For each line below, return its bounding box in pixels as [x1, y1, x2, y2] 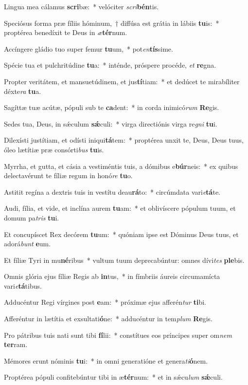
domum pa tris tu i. [4, 212, 59, 222]
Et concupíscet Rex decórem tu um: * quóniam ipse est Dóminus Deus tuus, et [4, 229, 239, 239]
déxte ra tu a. [4, 86, 41, 96]
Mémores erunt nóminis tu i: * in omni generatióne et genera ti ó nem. [4, 355, 208, 366]
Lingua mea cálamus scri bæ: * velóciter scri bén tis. [4, 1, 159, 11]
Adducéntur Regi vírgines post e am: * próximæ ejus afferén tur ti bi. [4, 297, 206, 307]
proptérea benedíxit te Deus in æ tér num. [4, 27, 127, 37]
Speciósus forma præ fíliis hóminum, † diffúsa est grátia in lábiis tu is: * [4, 18, 219, 28]
